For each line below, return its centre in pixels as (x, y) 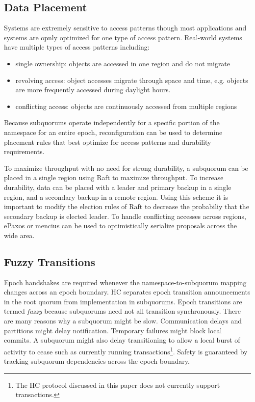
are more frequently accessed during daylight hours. (93, 90)
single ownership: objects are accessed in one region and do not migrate (123, 63)
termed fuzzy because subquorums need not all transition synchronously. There (123, 311)
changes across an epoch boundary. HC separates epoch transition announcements (127, 292)
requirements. (24, 151)
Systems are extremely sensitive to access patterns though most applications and (125, 28)
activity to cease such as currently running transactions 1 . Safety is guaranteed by (126, 350)
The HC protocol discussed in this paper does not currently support (118, 385)
